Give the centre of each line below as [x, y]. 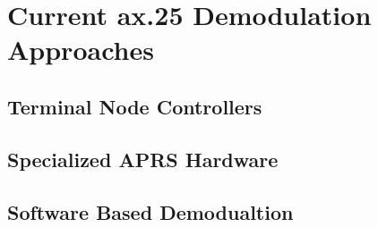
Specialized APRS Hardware [143, 159]
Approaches [81, 50]
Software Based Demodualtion [150, 211]
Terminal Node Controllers [135, 106]
